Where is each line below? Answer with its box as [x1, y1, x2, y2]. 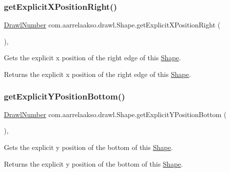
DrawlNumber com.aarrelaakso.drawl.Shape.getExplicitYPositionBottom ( [4, 109, 227, 119]
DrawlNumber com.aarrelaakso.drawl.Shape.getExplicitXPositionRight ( [4, 20, 221, 30]
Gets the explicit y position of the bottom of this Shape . [4, 142, 173, 152]
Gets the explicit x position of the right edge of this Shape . [4, 52, 181, 63]
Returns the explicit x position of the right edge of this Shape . [4, 69, 191, 79]
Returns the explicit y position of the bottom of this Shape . [4, 158, 183, 169]
